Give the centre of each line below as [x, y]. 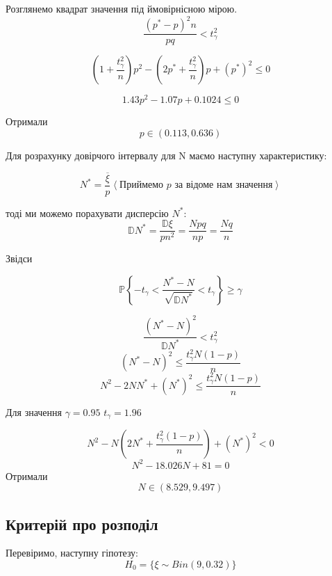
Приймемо [142, 185]
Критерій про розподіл [82, 523]
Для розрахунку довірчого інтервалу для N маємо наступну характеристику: [166, 155]
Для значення [34, 411]
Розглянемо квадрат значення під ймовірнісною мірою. [122, 8]
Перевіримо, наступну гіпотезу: [72, 553]
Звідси [19, 258]
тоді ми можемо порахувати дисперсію [87, 213]
